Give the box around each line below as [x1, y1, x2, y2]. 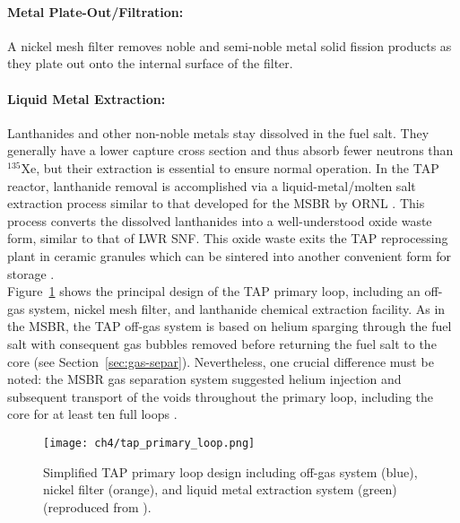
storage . [7, 264, 55, 283]
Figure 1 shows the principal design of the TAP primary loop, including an [7, 282, 421, 301]
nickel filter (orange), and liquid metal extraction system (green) [43, 480, 397, 499]
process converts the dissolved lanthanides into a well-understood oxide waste [7, 211, 432, 230]
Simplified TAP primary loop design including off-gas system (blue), [43, 462, 418, 481]
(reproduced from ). [43, 497, 152, 516]
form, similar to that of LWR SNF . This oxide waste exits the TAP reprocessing [7, 229, 448, 248]
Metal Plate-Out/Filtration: [7, 2, 184, 21]
